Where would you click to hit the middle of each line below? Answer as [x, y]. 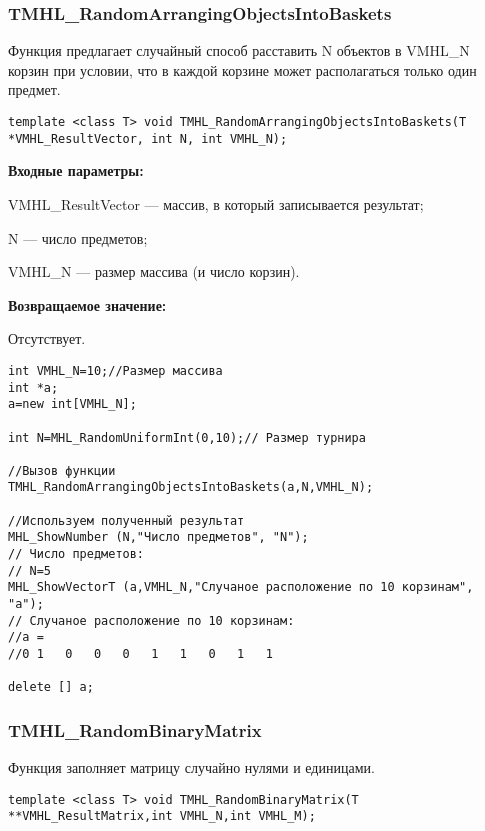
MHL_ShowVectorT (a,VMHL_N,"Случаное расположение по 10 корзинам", [241, 587]
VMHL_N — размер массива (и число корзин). [154, 271]
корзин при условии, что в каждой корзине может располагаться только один [242, 69]
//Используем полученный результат [126, 520]
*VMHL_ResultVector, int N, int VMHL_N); [148, 138]
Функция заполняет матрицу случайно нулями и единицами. [191, 767]
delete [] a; [51, 687]
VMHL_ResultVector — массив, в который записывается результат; [216, 203]
